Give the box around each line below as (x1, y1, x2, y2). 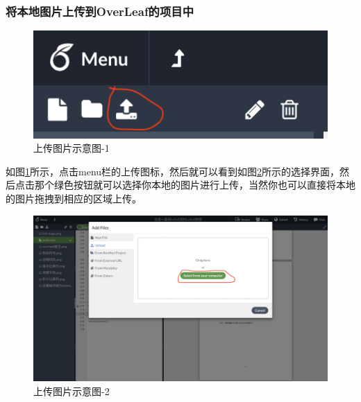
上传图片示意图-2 (33, 383, 110, 398)
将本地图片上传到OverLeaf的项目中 (6, 2, 194, 19)
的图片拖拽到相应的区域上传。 (6, 191, 142, 206)
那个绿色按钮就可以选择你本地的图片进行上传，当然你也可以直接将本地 (34, 177, 355, 192)
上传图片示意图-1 (33, 141, 110, 155)
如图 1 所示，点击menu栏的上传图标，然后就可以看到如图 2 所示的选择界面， (6, 164, 340, 178)
